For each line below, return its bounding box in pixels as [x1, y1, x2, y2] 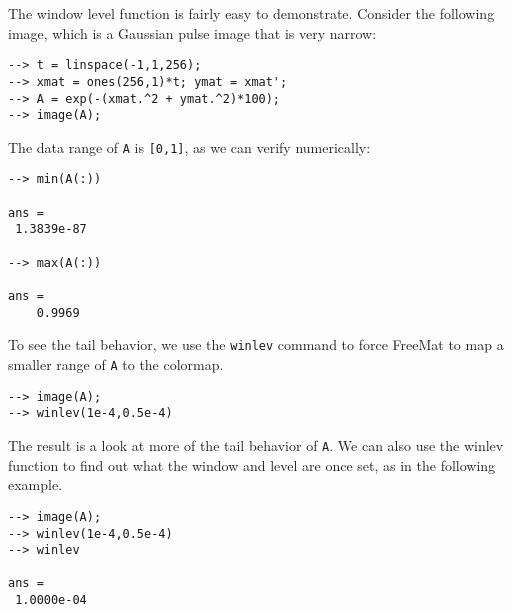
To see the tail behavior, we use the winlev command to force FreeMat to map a [8, 334, 504, 355]
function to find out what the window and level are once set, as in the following [8, 454, 496, 475]
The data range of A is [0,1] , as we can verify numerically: [8, 136, 371, 157]
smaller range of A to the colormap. [8, 354, 224, 375]
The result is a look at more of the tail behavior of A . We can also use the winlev [8, 435, 504, 455]
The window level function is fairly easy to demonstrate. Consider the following [8, 3, 495, 23]
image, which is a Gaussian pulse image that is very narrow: [8, 22, 377, 43]
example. [8, 474, 63, 495]
